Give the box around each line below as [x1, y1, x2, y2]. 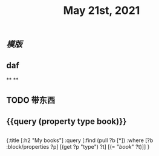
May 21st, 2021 [63, 4, 140, 18]
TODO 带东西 [6, 95, 56, 106]
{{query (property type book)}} [6, 116, 127, 126]
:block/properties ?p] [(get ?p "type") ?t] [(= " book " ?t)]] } [6, 143, 150, 151]
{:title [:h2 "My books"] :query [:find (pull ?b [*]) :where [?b [6, 137, 154, 144]
